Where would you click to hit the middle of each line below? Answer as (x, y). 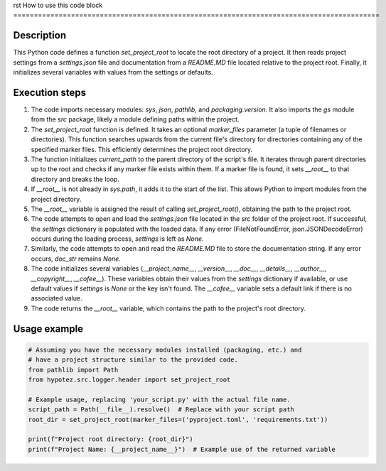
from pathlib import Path (73, 370)
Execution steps (50, 92)
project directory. (56, 199)
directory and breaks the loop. (75, 179)
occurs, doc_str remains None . (76, 259)
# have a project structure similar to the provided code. (133, 360)
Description (40, 36)
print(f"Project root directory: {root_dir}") (111, 439)
